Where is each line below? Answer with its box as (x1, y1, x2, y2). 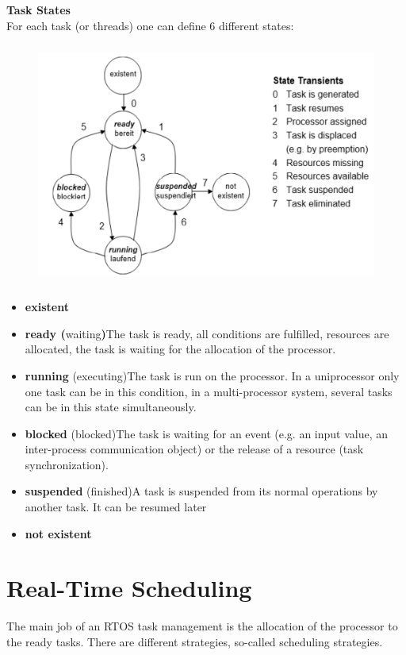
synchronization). (25, 456, 109, 472)
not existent (25, 525, 92, 541)
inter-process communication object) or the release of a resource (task (25, 441, 364, 457)
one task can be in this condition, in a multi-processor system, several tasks (25, 383, 393, 399)
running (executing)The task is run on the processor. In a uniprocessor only (25, 367, 400, 383)
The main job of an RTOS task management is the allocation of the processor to (6, 618, 398, 634)
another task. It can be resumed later (25, 499, 207, 515)
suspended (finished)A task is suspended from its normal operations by (25, 483, 378, 499)
